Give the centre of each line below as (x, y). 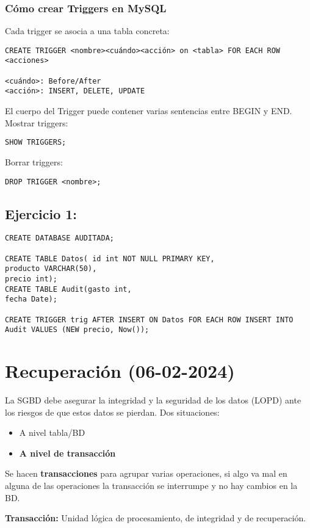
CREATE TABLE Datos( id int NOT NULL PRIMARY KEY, (110, 259)
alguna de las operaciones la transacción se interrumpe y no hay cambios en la (151, 486)
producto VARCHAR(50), (51, 269)
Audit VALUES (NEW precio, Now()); (77, 330)
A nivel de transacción (67, 453)
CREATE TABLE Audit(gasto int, (68, 289)
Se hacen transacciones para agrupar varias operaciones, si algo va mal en (146, 473)
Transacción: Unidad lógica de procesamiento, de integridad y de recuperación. (156, 518)
